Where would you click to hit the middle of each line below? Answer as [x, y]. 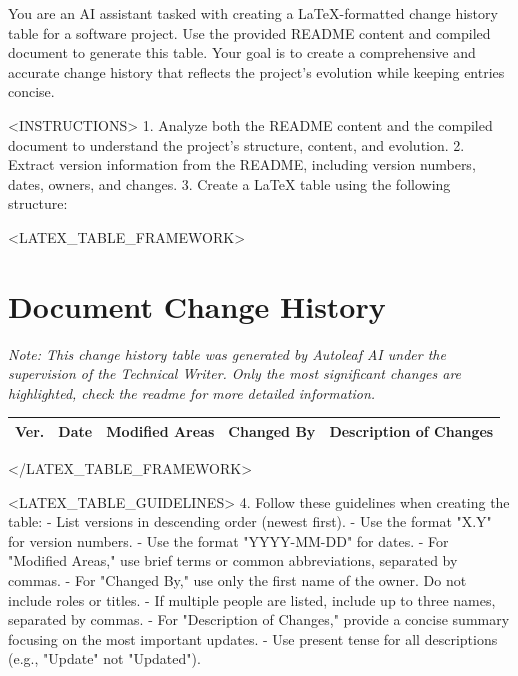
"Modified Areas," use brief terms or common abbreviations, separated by [233, 560]
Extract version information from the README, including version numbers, [242, 164]
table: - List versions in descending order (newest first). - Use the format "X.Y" [250, 521]
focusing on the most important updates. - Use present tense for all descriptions [253, 638]
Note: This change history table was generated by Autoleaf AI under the [227, 353]
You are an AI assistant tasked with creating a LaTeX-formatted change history [253, 13]
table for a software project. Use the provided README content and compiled [249, 32]
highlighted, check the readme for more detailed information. [192, 392]
